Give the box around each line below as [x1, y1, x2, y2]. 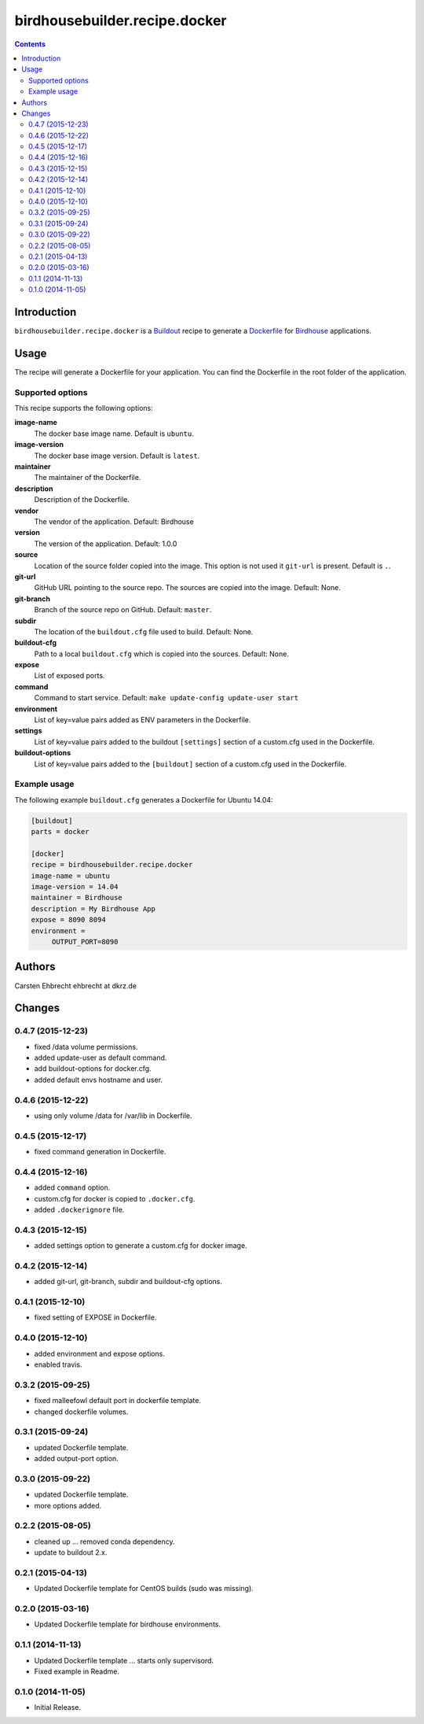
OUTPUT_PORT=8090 [51, 937, 119, 947]
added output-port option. [34, 1454, 119, 1464]
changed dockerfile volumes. [34, 1407, 129, 1416]
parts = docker [31, 827, 90, 836]
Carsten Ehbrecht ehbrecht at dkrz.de [14, 980, 137, 991]
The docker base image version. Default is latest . [34, 451, 200, 460]
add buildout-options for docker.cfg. [34, 1064, 152, 1073]
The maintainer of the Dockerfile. [34, 473, 141, 482]
